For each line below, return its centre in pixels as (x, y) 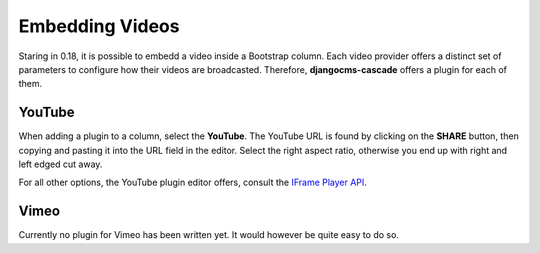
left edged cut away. (60, 164)
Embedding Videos (99, 26)
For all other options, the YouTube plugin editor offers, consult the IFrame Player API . (192, 182)
